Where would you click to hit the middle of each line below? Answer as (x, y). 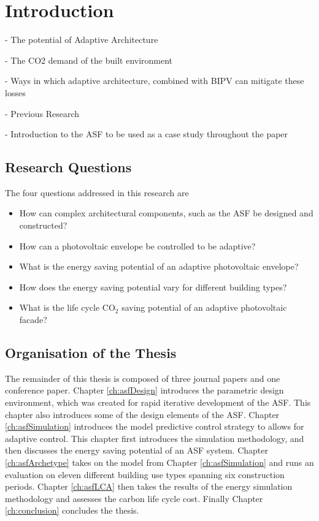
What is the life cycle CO (67, 307)
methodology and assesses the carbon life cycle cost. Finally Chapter (134, 498)
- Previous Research (42, 113)
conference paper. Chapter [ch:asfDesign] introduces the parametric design (144, 390)
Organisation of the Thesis (91, 353)
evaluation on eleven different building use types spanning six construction (145, 474)
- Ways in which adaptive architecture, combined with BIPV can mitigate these (155, 81)
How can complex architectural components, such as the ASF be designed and (166, 213)
